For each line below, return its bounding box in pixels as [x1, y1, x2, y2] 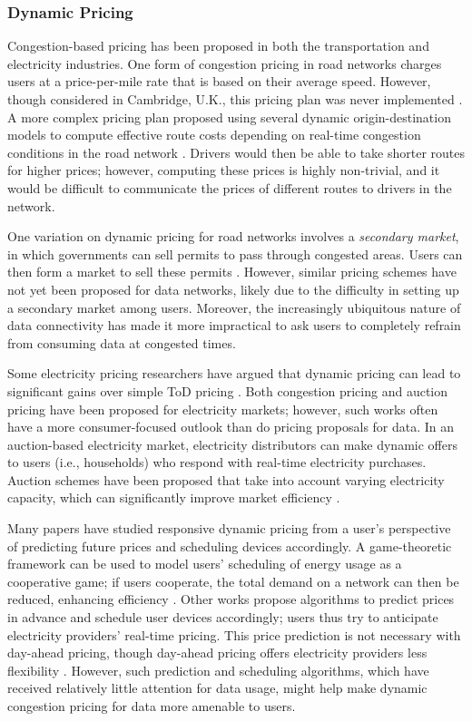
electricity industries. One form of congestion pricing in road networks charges [7, 54, 442, 73]
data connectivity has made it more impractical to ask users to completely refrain [7, 316, 461, 335]
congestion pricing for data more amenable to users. [7, 697, 296, 715]
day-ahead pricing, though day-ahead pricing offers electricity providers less [7, 643, 428, 662]
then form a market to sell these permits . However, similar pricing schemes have [7, 262, 457, 281]
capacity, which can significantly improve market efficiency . [7, 488, 340, 507]
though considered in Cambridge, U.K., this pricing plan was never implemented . [7, 90, 463, 108]
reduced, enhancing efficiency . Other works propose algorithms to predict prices [7, 589, 455, 609]
